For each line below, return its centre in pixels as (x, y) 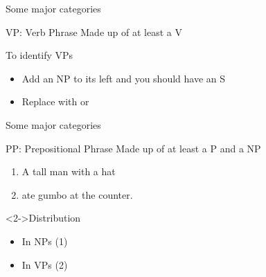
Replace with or (55, 101)
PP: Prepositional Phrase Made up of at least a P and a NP (133, 148)
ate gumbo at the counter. (77, 194)
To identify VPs (39, 55)
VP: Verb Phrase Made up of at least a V (94, 32)
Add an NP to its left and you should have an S (123, 78)
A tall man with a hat (69, 171)
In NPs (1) (45, 241)
